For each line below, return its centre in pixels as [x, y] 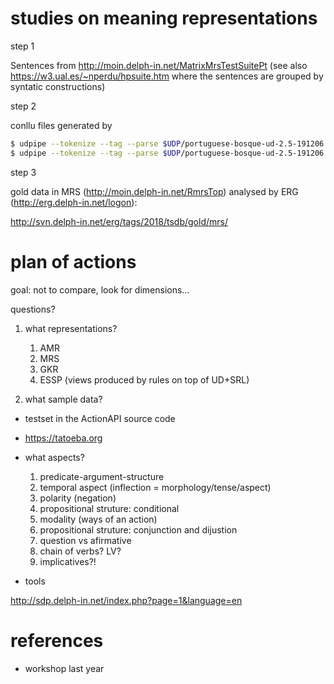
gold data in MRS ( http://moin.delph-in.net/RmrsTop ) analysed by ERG [154, 191]
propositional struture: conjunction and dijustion [138, 529]
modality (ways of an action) [98, 519]
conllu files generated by [61, 125]
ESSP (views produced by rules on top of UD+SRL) [144, 379]
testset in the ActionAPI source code [100, 418]
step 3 [23, 172]
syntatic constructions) [58, 86]
